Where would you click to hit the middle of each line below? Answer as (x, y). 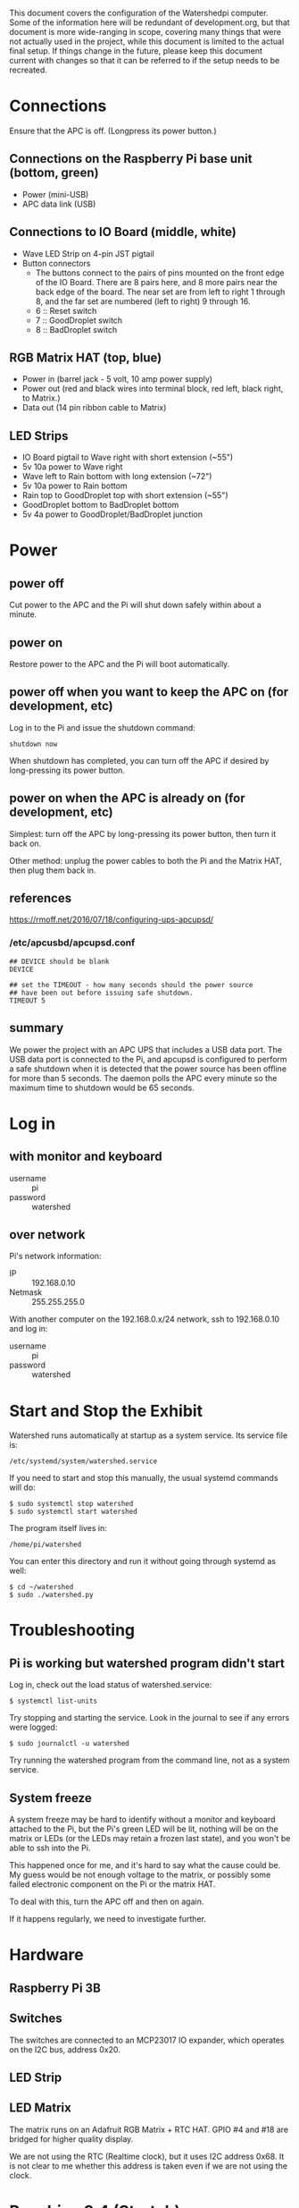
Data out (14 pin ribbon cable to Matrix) (94, 408)
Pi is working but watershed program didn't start (147, 1663)
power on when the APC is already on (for (127, 798)
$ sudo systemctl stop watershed (71, 1504)
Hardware (46, 1955)
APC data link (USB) (59, 204)
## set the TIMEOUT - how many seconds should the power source (131, 985)
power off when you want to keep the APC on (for (149, 692)
